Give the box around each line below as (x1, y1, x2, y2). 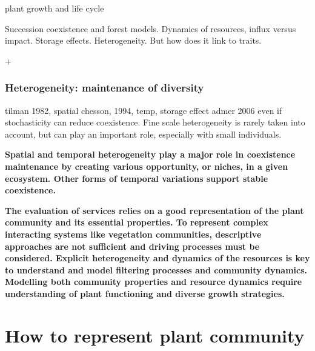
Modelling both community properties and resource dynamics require (5, 275, 302, 288)
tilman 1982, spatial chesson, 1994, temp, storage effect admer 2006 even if (5, 104, 282, 116)
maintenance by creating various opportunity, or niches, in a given (5, 159, 288, 172)
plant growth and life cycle (5, 2, 104, 14)
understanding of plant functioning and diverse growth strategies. (5, 287, 285, 299)
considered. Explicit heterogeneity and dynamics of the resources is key (5, 252, 310, 264)
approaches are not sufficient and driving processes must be (5, 239, 260, 252)
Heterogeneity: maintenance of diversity (5, 80, 204, 95)
